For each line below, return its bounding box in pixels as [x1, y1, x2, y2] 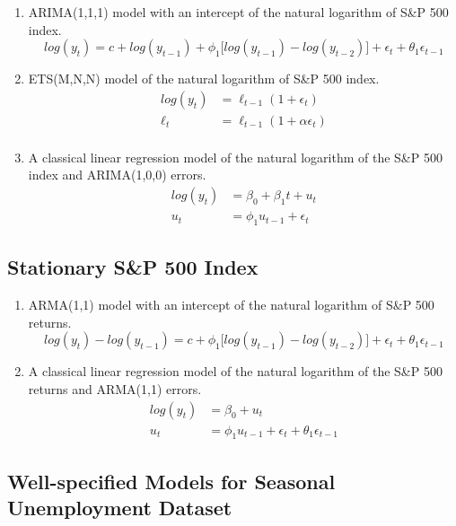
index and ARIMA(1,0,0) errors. [28, 165, 206, 184]
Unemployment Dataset [7, 494, 232, 522]
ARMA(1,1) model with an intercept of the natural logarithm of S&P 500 [28, 295, 434, 314]
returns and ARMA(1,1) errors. [28, 379, 202, 398]
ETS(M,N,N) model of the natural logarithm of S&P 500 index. [28, 69, 380, 88]
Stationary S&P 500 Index [7, 253, 259, 281]
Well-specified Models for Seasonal [7, 467, 336, 495]
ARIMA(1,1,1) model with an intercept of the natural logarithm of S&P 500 [28, 3, 449, 21]
